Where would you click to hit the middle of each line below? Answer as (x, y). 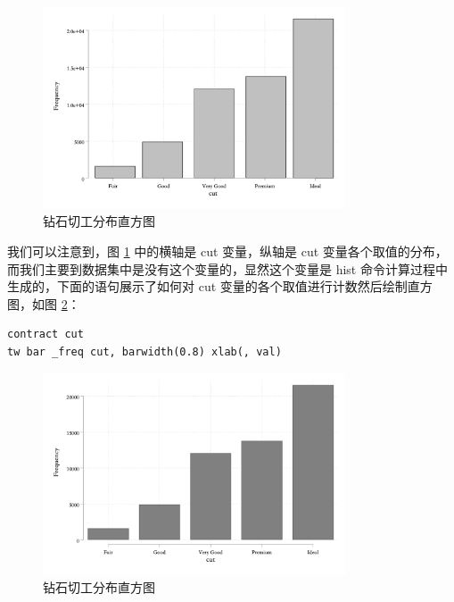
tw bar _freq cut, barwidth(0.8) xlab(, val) (144, 352)
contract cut (45, 334)
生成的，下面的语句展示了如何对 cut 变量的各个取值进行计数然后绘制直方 (220, 286)
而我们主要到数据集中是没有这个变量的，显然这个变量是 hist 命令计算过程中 (227, 268)
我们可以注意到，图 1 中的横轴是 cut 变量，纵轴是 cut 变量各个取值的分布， (227, 251)
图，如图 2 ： (44, 303)
